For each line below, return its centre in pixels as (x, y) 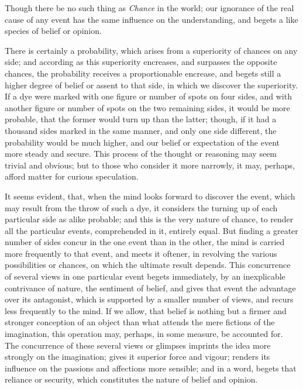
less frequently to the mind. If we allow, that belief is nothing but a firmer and (146, 310)
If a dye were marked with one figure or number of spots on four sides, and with (148, 96)
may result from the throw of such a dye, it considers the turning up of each (141, 207)
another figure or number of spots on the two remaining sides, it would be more (147, 107)
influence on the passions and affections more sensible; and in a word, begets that (151, 368)
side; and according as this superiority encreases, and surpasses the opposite (141, 62)
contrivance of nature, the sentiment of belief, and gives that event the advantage (150, 288)
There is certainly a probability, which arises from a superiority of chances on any (151, 50)
